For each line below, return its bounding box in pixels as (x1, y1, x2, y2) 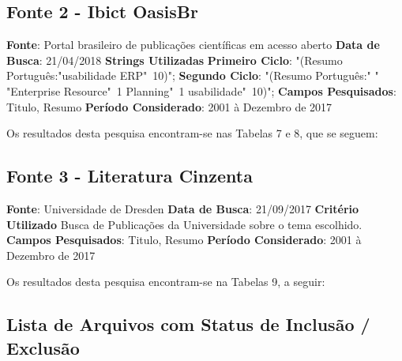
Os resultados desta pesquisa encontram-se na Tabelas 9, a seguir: (6, 273, 325, 290)
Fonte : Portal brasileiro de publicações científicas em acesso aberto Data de (6, 36, 380, 53)
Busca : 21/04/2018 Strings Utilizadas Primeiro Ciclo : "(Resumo (6, 51, 343, 68)
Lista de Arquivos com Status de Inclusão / (6, 312, 370, 337)
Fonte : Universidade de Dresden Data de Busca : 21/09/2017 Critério (6, 200, 359, 216)
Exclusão (6, 335, 80, 359)
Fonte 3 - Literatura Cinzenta (6, 164, 253, 188)
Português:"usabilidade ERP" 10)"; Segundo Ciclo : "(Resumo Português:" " (6, 67, 379, 84)
